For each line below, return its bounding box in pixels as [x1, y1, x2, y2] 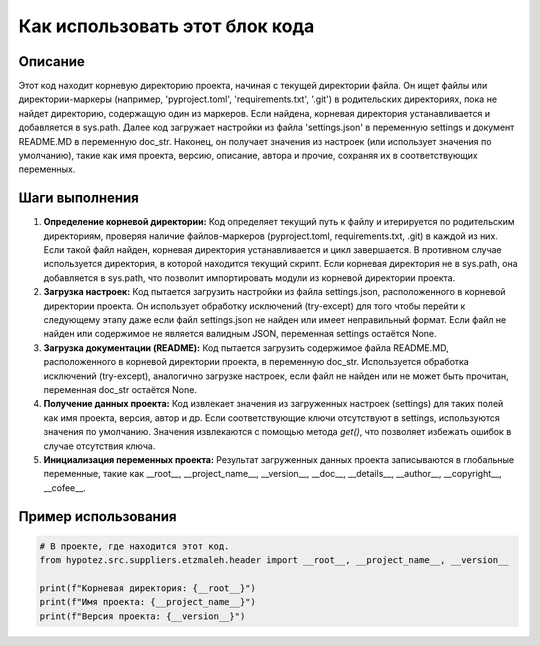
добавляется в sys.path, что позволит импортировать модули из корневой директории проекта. [43, 271, 456, 284]
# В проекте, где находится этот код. [39, 540, 230, 552]
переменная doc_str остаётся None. [43, 384, 197, 395]
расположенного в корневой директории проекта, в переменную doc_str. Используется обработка [43, 356, 469, 368]
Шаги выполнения [18, 190, 139, 207]
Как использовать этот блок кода [18, 15, 315, 37]
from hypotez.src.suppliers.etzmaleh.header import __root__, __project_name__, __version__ [39, 555, 509, 566]
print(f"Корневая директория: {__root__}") [39, 582, 257, 594]
